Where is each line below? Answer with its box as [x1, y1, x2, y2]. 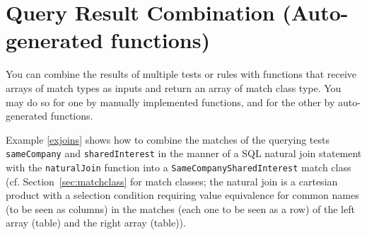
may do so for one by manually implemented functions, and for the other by [6, 94, 335, 109]
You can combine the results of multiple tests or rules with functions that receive [6, 67, 357, 81]
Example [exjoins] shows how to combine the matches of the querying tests [6, 132, 330, 147]
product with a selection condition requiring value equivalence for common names [6, 188, 359, 202]
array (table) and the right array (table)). [6, 215, 186, 230]
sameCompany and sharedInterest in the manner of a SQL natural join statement [6, 146, 362, 161]
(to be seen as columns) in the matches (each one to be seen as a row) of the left [6, 201, 355, 216]
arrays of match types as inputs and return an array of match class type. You [6, 80, 342, 95]
